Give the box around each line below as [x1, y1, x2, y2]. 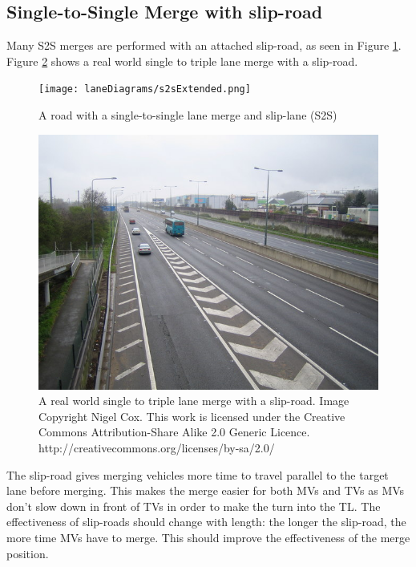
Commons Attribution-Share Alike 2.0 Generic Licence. [38, 423, 310, 440]
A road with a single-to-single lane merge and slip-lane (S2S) [38, 107, 337, 124]
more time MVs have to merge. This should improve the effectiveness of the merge [6, 529, 410, 545]
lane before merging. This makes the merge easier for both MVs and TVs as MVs [6, 482, 405, 499]
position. [6, 545, 49, 561]
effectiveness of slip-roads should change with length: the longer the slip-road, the [6, 513, 406, 530]
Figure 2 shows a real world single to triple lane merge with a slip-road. [6, 52, 358, 69]
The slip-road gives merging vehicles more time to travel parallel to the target [6, 466, 389, 483]
